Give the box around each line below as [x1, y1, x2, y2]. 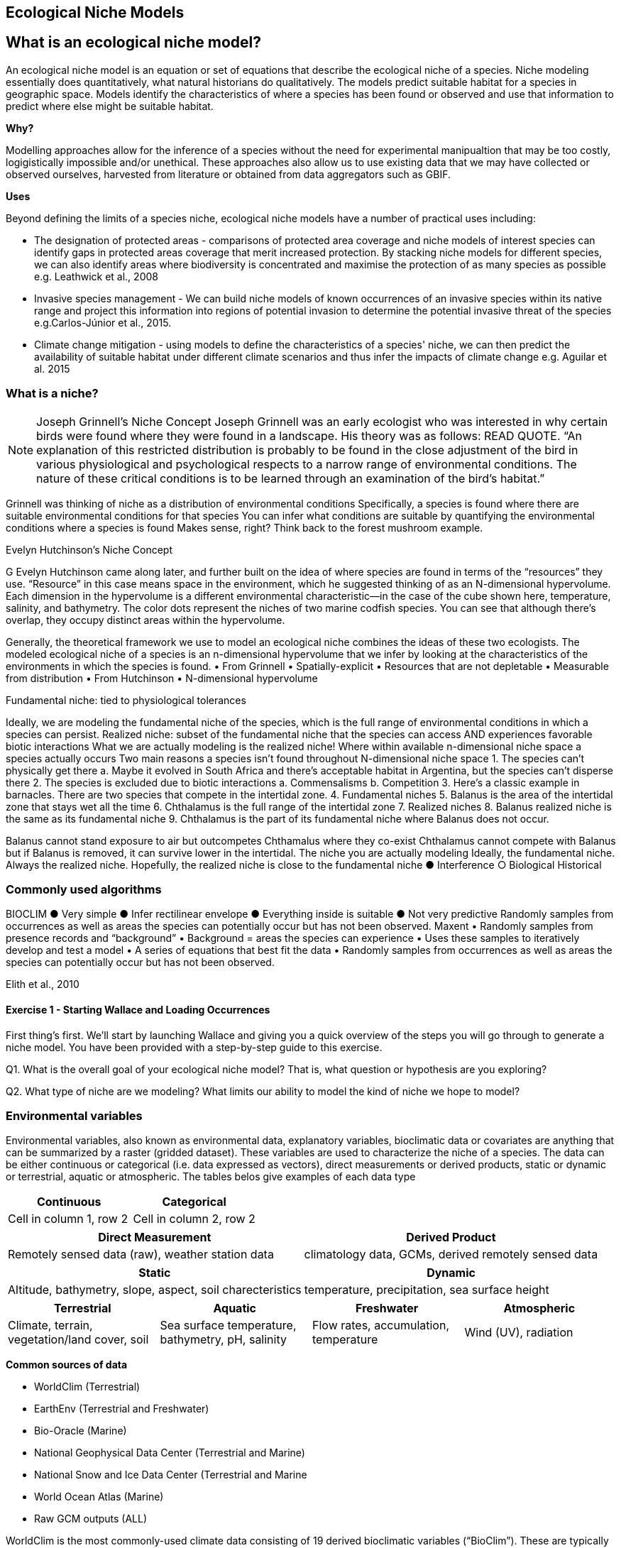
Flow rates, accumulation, [312, 1318, 450, 1333]
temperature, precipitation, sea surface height [304, 1283, 549, 1297]
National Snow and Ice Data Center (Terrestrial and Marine [34, 1469, 307, 1481]
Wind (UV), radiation [464, 1325, 573, 1340]
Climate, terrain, [8, 1318, 93, 1333]
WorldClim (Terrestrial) [34, 1380, 141, 1393]
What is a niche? [6, 386, 99, 401]
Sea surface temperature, [160, 1318, 297, 1333]
